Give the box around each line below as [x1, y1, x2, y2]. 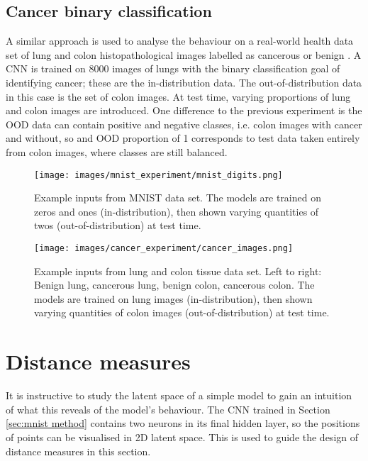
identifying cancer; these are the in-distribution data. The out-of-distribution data [6, 74, 362, 89]
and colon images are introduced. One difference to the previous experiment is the [6, 103, 362, 118]
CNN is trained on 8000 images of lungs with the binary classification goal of [6, 61, 340, 76]
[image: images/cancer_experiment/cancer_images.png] [34, 243, 294, 253]
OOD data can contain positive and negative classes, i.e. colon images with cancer [6, 116, 362, 131]
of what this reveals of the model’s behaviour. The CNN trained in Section [6, 401, 330, 416]
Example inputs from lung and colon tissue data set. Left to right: [34, 263, 322, 278]
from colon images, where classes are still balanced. [6, 144, 228, 159]
